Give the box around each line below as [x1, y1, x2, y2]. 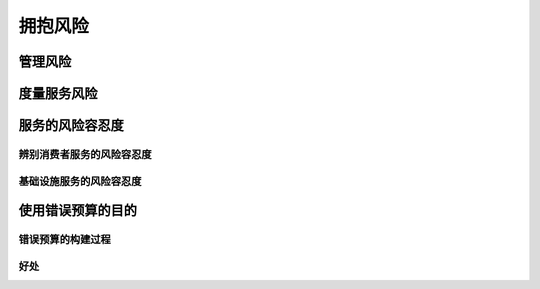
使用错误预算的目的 [18, 202, 137, 219]
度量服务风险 [18, 85, 98, 102]
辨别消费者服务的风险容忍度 [18, 147, 152, 161]
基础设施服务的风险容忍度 [18, 174, 142, 188]
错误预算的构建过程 [18, 233, 112, 247]
